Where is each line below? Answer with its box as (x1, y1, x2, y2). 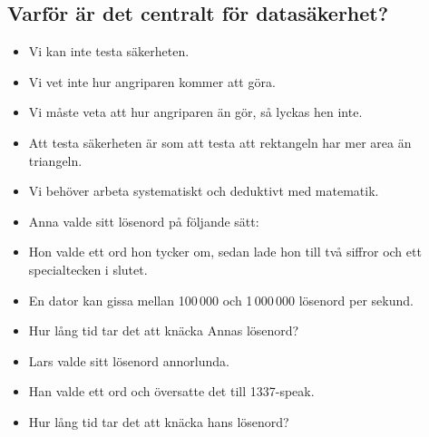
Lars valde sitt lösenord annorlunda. (28, 351, 229, 370)
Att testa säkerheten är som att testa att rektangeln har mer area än (28, 132, 412, 151)
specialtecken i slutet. (28, 259, 148, 278)
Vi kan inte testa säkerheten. (28, 42, 190, 61)
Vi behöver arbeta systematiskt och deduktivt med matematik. (28, 181, 379, 200)
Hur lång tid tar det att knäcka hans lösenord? (28, 412, 289, 431)
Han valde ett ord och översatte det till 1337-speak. (28, 382, 315, 401)
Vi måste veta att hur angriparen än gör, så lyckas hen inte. (28, 102, 363, 121)
